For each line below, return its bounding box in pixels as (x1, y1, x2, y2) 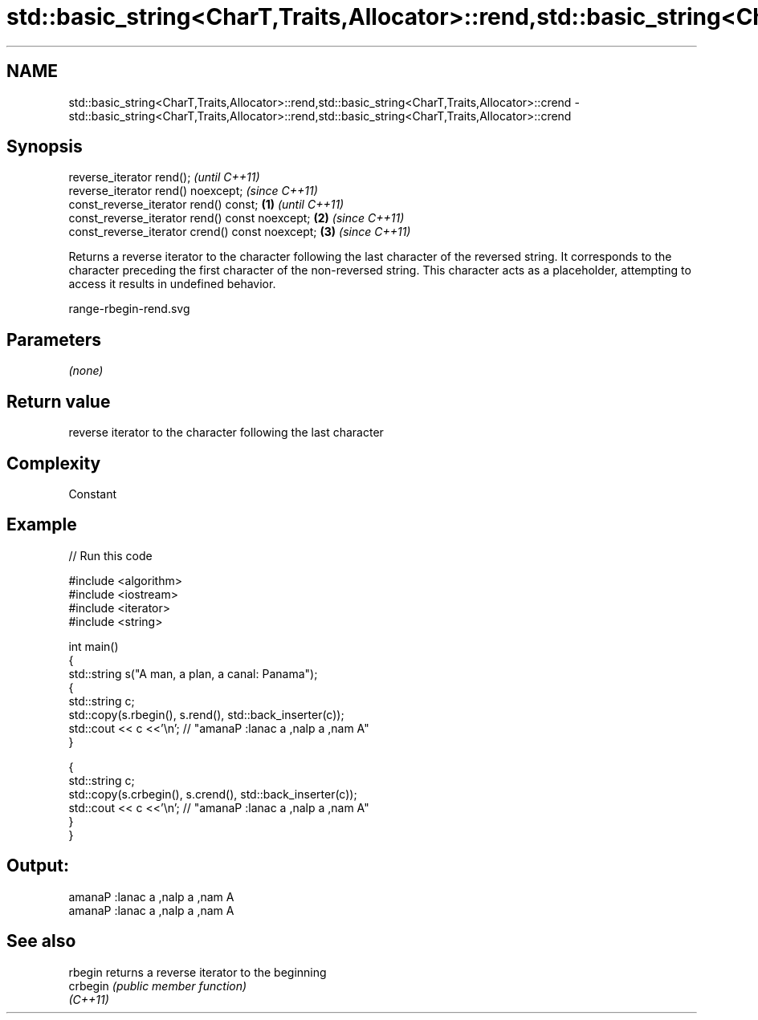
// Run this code (68, 548, 153, 563)
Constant (68, 486, 117, 501)
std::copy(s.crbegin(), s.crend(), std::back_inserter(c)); (68, 786, 357, 801)
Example (6, 514, 77, 535)
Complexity (6, 453, 101, 473)
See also (6, 931, 76, 952)
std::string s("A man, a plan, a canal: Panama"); (68, 666, 318, 681)
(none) (68, 364, 104, 378)
